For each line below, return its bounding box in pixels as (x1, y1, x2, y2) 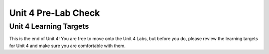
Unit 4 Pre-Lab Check (9, 7, 100, 18)
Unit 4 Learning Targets (9, 22, 89, 31)
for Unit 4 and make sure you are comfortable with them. (9, 43, 126, 49)
